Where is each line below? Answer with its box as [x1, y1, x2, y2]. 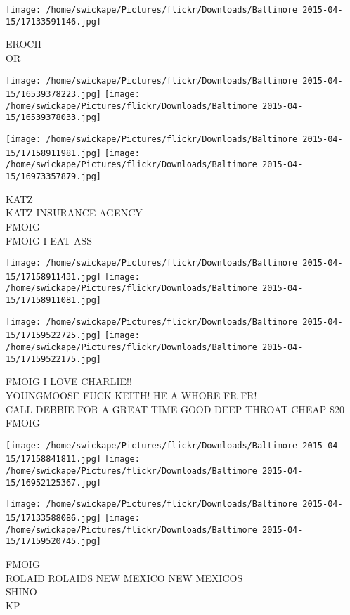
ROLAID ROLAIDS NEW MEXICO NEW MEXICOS [6, 570, 243, 585]
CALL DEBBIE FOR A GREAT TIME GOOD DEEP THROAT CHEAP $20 [6, 401, 345, 416]
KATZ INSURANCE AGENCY [6, 205, 143, 220]
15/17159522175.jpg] [6, 354, 102, 364]
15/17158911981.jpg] [6, 148, 102, 158]
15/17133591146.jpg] [6, 16, 102, 27]
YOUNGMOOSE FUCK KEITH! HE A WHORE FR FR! [6, 387, 257, 402]
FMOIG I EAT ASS [6, 233, 93, 247]
